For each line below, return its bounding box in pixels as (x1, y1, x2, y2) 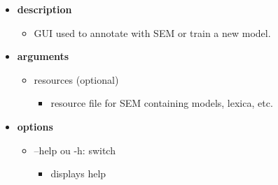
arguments (17, 49, 69, 64)
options (17, 119, 53, 133)
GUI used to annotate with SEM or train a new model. (34, 25, 271, 40)
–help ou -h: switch (34, 142, 116, 157)
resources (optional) (34, 72, 119, 87)
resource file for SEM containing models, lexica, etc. (50, 96, 273, 110)
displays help (50, 166, 106, 181)
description (17, 2, 72, 16)
